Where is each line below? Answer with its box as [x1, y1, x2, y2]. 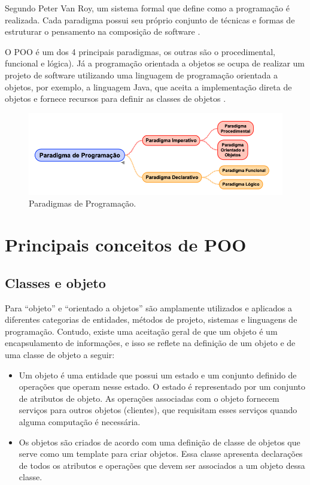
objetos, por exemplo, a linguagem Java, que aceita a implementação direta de [5, 80, 292, 93]
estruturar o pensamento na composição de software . [5, 25, 200, 38]
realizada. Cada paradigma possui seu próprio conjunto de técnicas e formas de [5, 13, 295, 26]
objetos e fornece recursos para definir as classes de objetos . [5, 92, 226, 105]
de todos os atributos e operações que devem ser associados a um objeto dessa [19, 459, 305, 471]
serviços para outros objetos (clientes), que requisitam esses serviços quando [19, 404, 297, 416]
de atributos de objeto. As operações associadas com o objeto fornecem [19, 392, 279, 404]
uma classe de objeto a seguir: [5, 348, 115, 360]
